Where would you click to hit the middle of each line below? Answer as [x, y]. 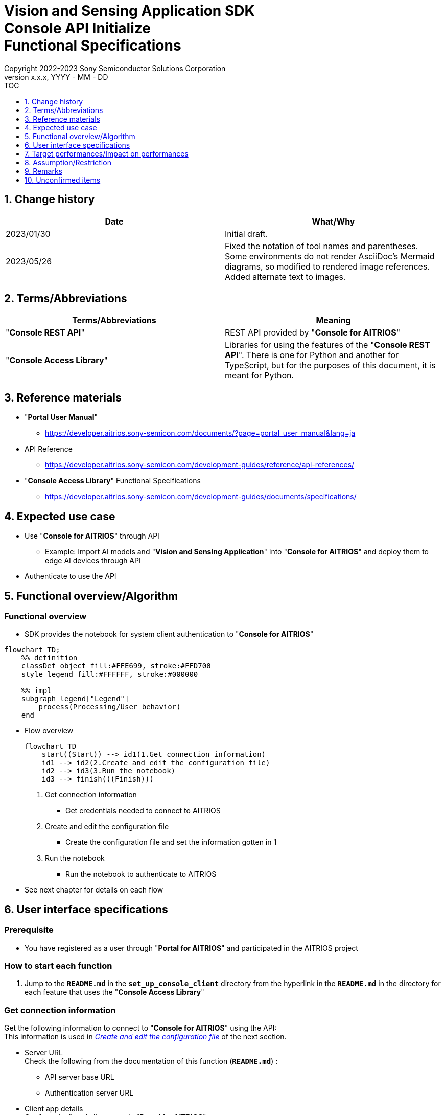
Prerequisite [29, 930]
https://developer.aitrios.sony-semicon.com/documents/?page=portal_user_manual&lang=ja [200, 433]
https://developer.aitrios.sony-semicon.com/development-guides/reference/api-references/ [200, 465]
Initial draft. [247, 233]
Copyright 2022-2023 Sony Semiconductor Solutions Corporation [115, 68]
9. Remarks [43, 171]
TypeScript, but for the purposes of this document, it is [330, 365]
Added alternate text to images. [285, 276]
